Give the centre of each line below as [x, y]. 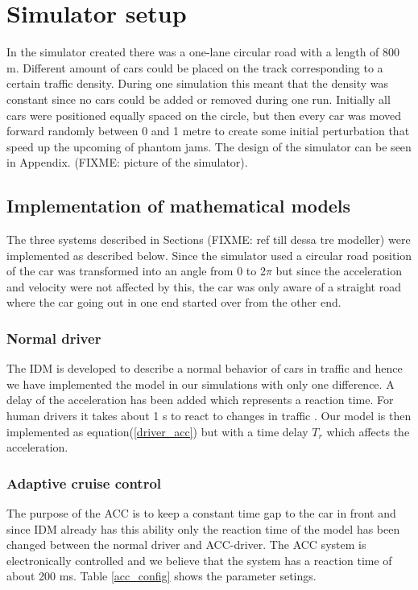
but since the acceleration [339, 271]
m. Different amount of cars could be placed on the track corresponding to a [195, 67]
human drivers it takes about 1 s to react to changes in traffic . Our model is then [209, 416]
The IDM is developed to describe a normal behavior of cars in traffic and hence [205, 368]
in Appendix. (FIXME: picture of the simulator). [127, 162]
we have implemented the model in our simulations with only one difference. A [201, 384]
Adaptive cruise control [84, 483]
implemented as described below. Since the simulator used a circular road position [209, 255]
